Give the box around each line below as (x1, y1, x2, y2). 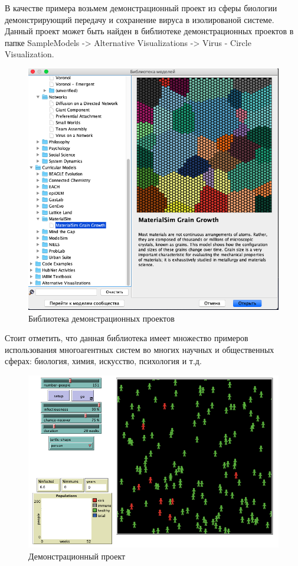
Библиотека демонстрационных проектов (28, 312, 175, 324)
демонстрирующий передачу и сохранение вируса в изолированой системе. (5, 13, 274, 25)
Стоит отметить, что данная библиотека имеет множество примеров (5, 332, 248, 344)
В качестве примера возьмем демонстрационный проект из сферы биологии (5, 2, 277, 14)
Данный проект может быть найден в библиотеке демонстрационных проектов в (5, 25, 294, 37)
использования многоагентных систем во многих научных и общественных (5, 343, 274, 355)
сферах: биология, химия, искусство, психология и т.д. (5, 355, 202, 367)
